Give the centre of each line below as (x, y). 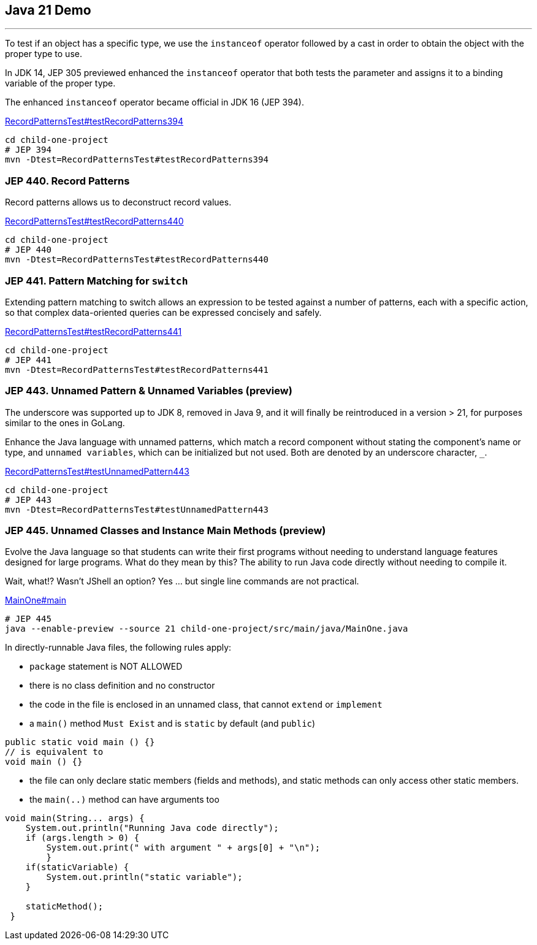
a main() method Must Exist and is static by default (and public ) (173, 724)
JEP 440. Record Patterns (67, 181)
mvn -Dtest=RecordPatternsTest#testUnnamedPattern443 (137, 509)
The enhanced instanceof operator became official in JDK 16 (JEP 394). (155, 102)
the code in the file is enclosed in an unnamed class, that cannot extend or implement (206, 705)
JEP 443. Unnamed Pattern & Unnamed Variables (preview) (149, 391)
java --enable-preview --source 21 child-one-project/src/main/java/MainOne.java (207, 629)
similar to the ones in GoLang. (65, 423)
